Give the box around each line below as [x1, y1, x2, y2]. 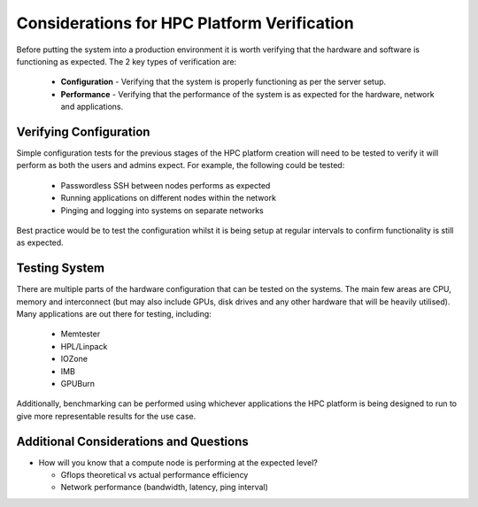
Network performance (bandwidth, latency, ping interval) [60, 482, 269, 493]
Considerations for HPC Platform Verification [16, 13, 354, 33]
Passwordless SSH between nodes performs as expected [60, 180, 271, 190]
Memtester [60, 328, 101, 340]
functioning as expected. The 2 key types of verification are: [16, 56, 237, 66]
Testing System [16, 261, 105, 276]
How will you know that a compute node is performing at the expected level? [38, 457, 318, 468]
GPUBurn [60, 379, 96, 388]
